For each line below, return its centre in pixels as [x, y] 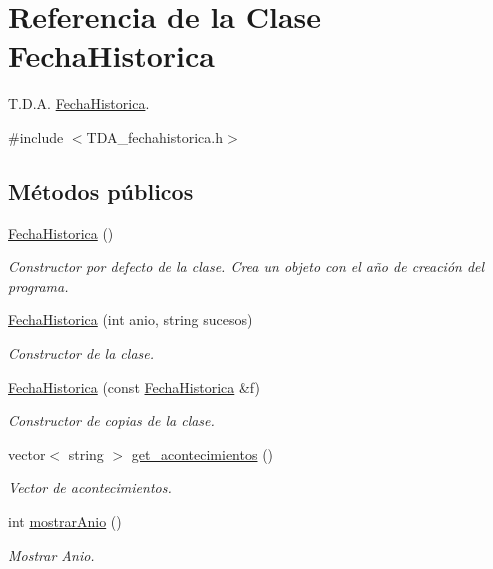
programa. [38, 285]
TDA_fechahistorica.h [154, 136]
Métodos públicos [101, 190]
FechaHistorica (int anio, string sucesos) [130, 319]
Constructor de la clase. [81, 353]
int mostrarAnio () [65, 521]
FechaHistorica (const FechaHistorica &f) [134, 386]
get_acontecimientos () [202, 453]
